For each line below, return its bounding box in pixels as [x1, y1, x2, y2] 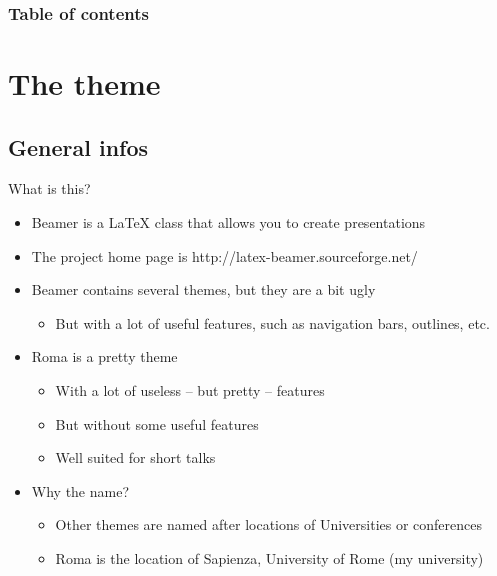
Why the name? [31, 480, 130, 501]
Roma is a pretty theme [31, 346, 178, 367]
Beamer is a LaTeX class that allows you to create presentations [31, 212, 426, 233]
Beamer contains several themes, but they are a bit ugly [31, 279, 376, 300]
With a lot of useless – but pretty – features [55, 379, 325, 400]
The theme [8, 63, 161, 104]
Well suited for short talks [55, 447, 216, 468]
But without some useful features [55, 413, 259, 434]
